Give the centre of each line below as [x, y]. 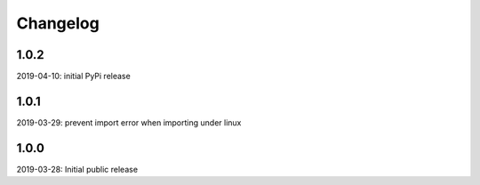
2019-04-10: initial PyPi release [73, 76]
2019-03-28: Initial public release [77, 169]
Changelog [58, 23]
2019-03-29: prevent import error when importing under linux [129, 122]
